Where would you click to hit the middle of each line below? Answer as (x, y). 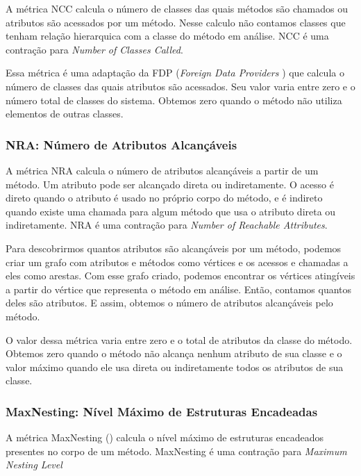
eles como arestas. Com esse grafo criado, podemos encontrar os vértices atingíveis (180, 276)
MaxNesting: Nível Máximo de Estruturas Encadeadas (162, 411)
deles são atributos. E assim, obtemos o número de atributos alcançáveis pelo (169, 303)
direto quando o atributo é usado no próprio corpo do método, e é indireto (164, 198)
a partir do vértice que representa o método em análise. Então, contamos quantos (179, 289)
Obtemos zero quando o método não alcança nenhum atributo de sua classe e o (174, 353)
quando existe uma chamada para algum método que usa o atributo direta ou (171, 211)
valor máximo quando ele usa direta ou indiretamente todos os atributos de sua (175, 367)
